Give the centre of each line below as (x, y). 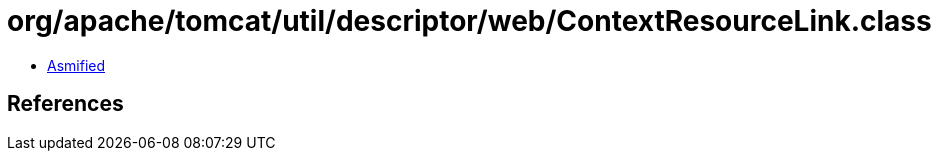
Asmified (76, 65)
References (65, 104)
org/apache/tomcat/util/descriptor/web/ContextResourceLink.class (469, 21)
